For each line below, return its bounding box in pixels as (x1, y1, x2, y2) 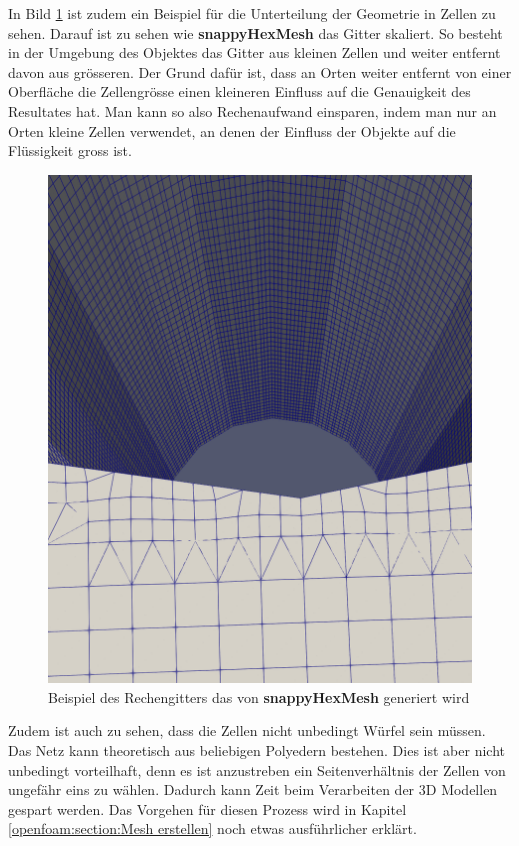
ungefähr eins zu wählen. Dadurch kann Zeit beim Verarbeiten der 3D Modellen (8, 779, 498, 800)
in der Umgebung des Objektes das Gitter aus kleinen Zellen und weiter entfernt (8, 42, 501, 63)
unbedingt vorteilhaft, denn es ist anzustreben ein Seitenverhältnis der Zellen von (8, 759, 506, 780)
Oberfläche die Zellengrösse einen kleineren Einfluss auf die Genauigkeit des (8, 81, 471, 102)
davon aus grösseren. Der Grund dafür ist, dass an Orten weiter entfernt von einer (8, 61, 512, 82)
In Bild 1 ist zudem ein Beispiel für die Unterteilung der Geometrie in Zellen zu (8, 3, 496, 23)
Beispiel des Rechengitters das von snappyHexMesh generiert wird (48, 686, 470, 707)
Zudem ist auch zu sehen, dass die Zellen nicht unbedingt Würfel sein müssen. (8, 720, 486, 741)
